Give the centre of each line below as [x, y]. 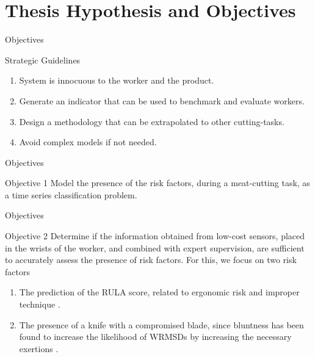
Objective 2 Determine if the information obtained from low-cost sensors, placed [155, 236]
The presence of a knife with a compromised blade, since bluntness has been [161, 324]
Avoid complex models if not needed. [88, 142]
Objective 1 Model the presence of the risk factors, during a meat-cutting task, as [157, 183]
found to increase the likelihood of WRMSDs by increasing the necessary [155, 337]
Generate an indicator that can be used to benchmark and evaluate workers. [162, 100]
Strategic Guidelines [43, 60]
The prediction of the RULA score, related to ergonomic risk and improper [159, 292]
